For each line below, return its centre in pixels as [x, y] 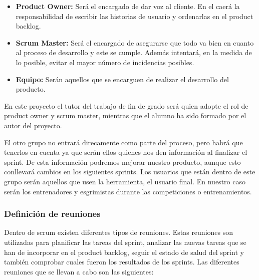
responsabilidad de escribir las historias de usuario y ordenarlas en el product [135, 16]
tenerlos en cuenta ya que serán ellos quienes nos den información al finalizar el [126, 152]
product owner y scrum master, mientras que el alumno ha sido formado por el [125, 115]
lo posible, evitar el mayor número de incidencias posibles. [105, 62]
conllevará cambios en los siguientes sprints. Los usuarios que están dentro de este [130, 172]
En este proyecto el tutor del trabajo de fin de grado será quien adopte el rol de [126, 105]
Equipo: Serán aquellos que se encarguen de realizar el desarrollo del [122, 79]
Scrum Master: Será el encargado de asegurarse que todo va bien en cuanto [135, 42]
